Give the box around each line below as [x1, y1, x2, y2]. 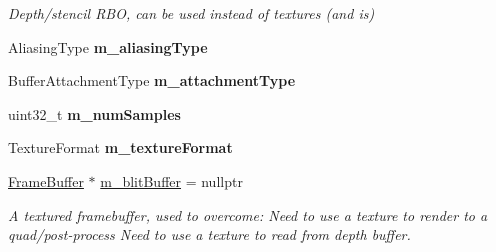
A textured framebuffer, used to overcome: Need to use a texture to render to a [8, 204, 488, 225]
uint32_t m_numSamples [8, 103, 181, 124]
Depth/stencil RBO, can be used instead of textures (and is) [8, 3, 375, 23]
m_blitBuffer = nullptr [100, 170, 243, 191]
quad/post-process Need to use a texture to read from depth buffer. [8, 224, 411, 245]
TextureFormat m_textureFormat [8, 137, 233, 158]
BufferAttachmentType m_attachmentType [8, 70, 296, 91]
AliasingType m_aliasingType [8, 36, 208, 57]
